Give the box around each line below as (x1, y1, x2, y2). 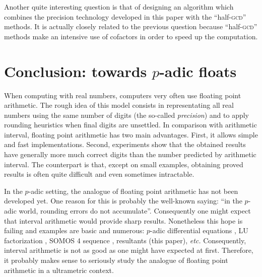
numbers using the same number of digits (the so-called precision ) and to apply (4, 109, 249, 120)
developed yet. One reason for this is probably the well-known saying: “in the (4, 195, 242, 206)
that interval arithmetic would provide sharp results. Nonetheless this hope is (4, 215, 243, 226)
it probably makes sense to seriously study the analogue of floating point (4, 255, 228, 265)
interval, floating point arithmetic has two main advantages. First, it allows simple (4, 129, 258, 140)
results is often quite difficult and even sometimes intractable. (4, 169, 194, 179)
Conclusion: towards (4, 60, 147, 81)
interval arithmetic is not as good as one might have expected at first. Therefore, (4, 245, 253, 255)
